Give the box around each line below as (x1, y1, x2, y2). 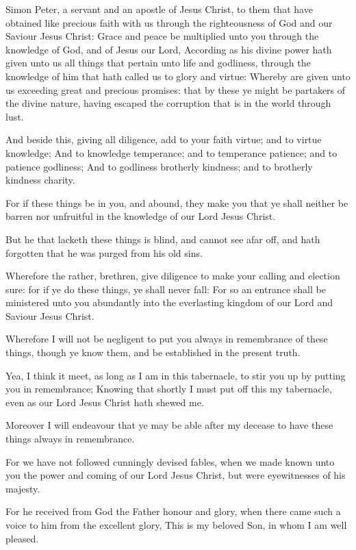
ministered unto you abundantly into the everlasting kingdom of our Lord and (5, 295, 333, 310)
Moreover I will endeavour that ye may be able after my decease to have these (5, 418, 333, 432)
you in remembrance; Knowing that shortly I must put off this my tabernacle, (5, 382, 332, 396)
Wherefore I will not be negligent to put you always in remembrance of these (5, 332, 328, 346)
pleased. (5, 531, 39, 545)
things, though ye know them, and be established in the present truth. (5, 345, 301, 360)
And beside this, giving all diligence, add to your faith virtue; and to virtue (5, 132, 322, 147)
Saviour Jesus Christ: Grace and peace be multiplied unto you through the (5, 29, 319, 43)
